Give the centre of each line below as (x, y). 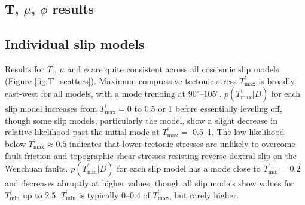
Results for (25, 68)
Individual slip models (75, 44)
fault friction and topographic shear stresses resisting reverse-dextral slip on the (151, 155)
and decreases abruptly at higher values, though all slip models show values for (150, 183)
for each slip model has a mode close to (189, 168)
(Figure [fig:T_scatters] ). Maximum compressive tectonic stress (121, 80)
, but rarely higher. (204, 195)
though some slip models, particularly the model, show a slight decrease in (141, 120)
